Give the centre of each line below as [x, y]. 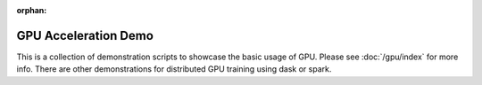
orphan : [32, 10]
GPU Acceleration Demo [85, 35]
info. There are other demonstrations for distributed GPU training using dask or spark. [174, 69]
